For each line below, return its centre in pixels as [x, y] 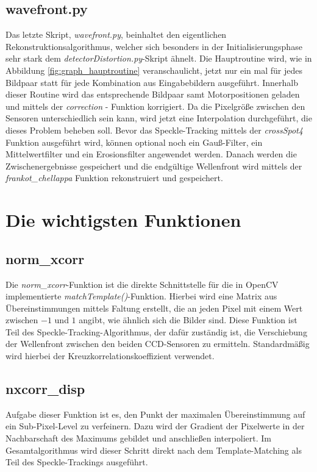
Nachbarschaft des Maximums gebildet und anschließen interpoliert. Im [138, 438]
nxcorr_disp [45, 389]
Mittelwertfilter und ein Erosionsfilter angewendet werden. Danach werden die [151, 154]
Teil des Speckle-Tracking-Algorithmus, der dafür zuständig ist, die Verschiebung [156, 331]
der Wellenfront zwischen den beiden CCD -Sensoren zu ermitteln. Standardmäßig [158, 344]
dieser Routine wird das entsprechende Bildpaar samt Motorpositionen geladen [153, 94]
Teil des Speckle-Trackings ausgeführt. [77, 462]
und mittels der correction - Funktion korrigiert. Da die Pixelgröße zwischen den [155, 106]
